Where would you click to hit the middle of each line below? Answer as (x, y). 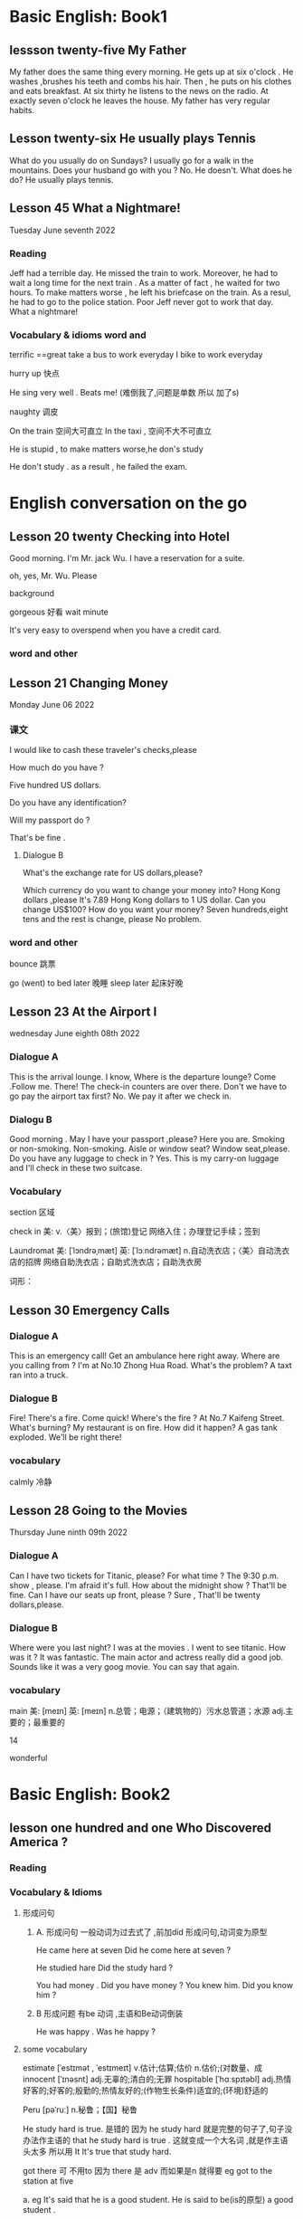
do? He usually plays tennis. (62, 179)
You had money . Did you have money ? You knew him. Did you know (165, 1986)
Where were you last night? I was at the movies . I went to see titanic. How (148, 1647)
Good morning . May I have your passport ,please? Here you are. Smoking (147, 1138)
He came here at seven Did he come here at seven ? (133, 1950)
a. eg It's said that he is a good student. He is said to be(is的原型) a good (158, 2200)
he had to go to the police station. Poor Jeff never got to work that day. (142, 301)
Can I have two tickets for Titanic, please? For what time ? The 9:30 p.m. (144, 1576)
